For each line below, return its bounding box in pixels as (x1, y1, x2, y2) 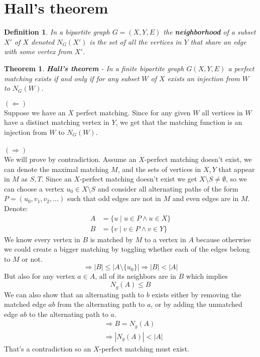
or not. (22, 253, 43, 264)
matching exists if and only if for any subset (4, 73, 140, 83)
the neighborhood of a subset (163, 27, 256, 37)
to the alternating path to (29, 308, 108, 319)
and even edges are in (172, 193, 239, 204)
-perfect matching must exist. (99, 343, 189, 353)
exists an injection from (167, 73, 240, 83)
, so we (225, 173, 247, 184)
